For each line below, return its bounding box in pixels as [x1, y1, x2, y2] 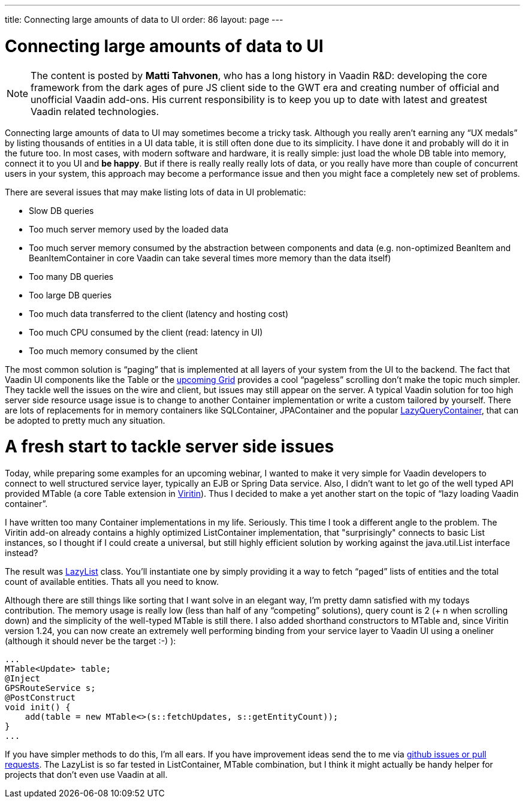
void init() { [5, 702, 71, 712]
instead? [5, 548, 38, 558]
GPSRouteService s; [5, 683, 96, 693]
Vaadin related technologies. [31, 105, 159, 117]
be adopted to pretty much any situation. [5, 415, 165, 425]
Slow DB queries [29, 205, 94, 216]
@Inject [5, 674, 41, 683]
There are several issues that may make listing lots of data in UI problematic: [5, 186, 306, 197]
